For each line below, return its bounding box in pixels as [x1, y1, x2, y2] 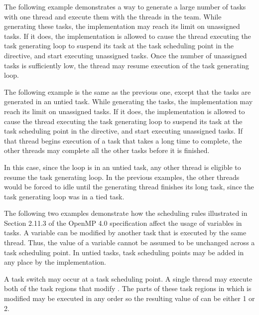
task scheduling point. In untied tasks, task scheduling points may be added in [4, 247, 244, 257]
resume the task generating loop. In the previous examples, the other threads [4, 171, 240, 182]
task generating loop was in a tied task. [4, 191, 125, 201]
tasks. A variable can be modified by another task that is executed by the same [4, 227, 247, 238]
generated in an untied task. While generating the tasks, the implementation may [4, 96, 253, 107]
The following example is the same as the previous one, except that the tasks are [4, 86, 251, 97]
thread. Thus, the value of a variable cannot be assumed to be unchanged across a [4, 237, 255, 248]
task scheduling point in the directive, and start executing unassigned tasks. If [4, 126, 243, 136]
